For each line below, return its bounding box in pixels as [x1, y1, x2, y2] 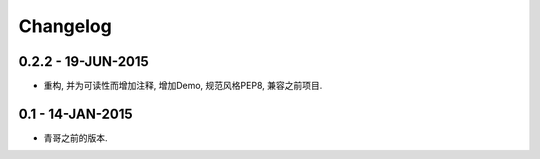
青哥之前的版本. [43, 131, 109, 144]
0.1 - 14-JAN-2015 [18, 105, 134, 122]
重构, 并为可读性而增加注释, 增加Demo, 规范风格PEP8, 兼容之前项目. [43, 80, 323, 92]
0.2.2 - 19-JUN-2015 [18, 53, 149, 70]
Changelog [18, 15, 112, 37]
